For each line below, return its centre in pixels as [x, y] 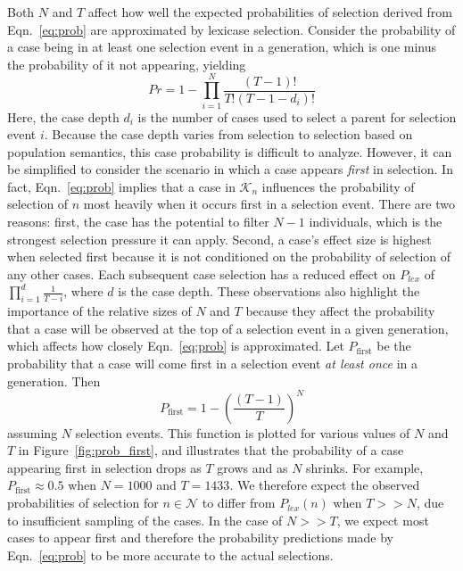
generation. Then [54, 381]
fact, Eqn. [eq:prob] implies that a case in [121, 186]
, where [83, 291]
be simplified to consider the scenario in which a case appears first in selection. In [230, 169]
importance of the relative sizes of [99, 311]
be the [394, 346]
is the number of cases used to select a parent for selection [297, 116]
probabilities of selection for [83, 503]
